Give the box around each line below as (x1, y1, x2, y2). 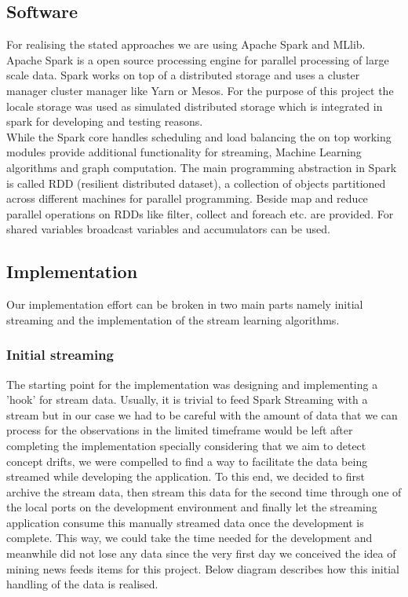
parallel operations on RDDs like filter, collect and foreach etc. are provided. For (6, 205, 394, 222)
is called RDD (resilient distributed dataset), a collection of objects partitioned (6, 174, 386, 191)
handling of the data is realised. (6, 576, 158, 592)
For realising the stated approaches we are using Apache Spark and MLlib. (6, 36, 366, 53)
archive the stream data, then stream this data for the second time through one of (6, 483, 402, 500)
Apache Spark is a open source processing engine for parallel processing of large (6, 51, 389, 68)
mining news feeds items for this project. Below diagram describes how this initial (6, 560, 399, 577)
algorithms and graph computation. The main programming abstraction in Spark (6, 159, 397, 175)
